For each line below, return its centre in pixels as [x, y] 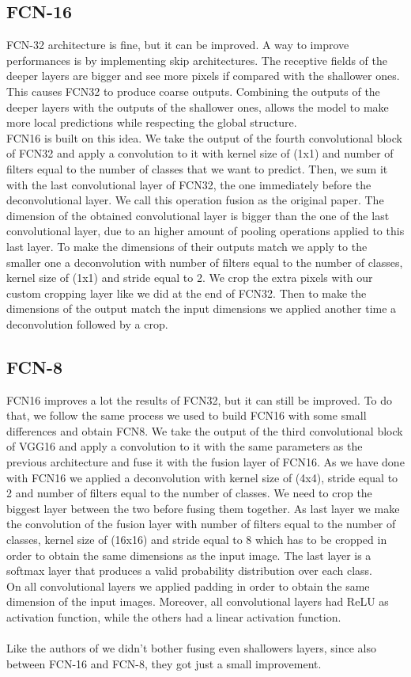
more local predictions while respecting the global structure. [152, 122]
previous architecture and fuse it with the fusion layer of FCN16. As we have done [205, 462]
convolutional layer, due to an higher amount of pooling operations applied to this [205, 231]
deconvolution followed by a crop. [87, 323]
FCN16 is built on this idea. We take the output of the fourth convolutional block [204, 137]
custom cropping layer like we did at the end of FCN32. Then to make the [187, 293]
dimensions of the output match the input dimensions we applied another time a [202, 308]
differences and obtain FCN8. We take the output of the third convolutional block [205, 430]
